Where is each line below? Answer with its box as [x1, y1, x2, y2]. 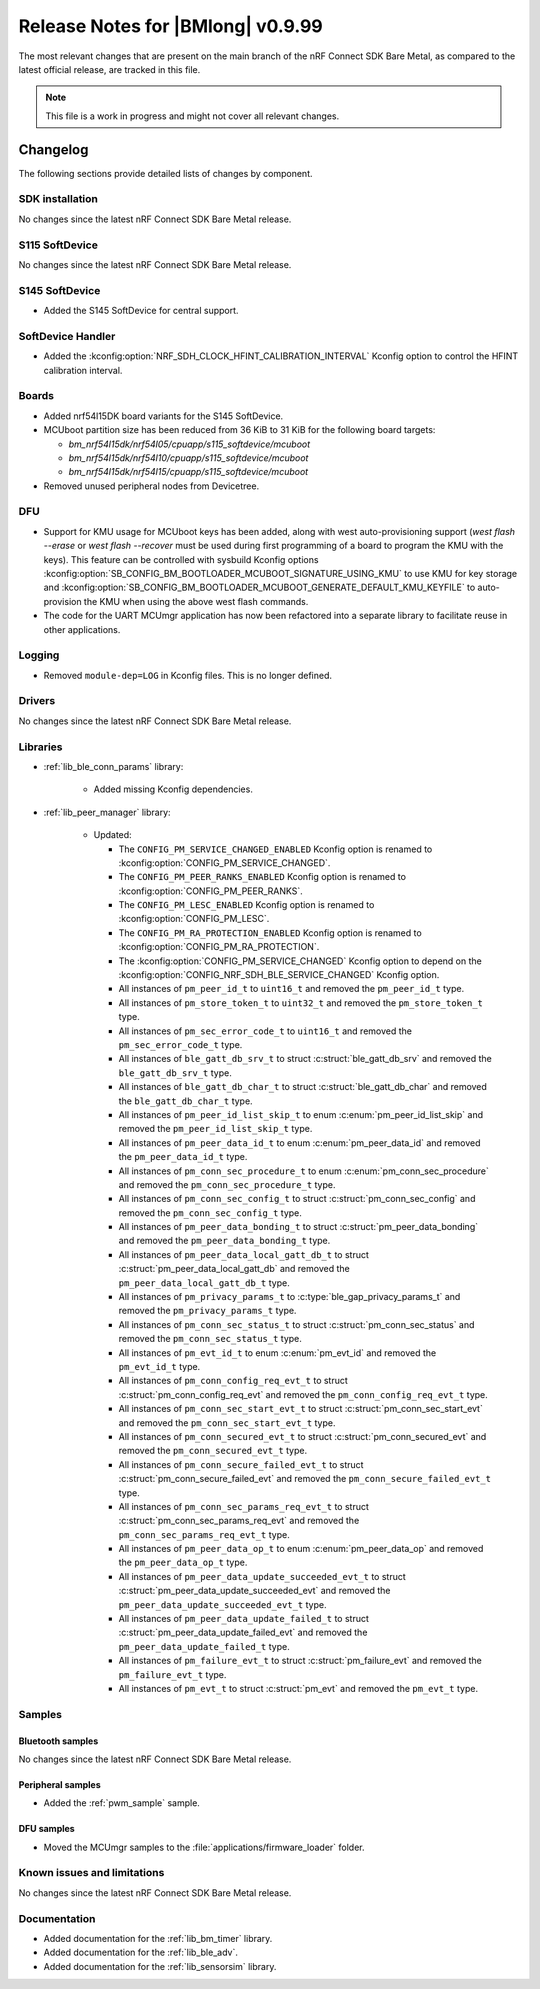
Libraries [18, 740, 64, 754]
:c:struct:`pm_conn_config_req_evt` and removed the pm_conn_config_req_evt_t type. [118, 1388, 489, 1400]
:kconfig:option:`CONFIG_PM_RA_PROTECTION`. [118, 941, 320, 953]
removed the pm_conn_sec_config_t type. [118, 1206, 302, 1219]
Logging [18, 648, 60, 662]
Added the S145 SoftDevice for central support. [43, 305, 239, 317]
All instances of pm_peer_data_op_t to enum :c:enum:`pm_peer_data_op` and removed [118, 1543, 484, 1555]
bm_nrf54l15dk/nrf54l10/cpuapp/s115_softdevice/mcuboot [68, 451, 309, 464]
